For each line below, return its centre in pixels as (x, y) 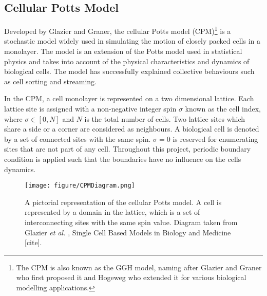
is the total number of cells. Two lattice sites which (165, 118)
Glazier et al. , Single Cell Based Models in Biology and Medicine (128, 232)
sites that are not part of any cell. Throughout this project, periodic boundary (128, 149)
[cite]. (33, 242)
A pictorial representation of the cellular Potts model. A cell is (123, 202)
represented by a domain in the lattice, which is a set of (112, 212)
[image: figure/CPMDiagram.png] (80, 186)
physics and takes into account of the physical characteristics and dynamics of (127, 61)
